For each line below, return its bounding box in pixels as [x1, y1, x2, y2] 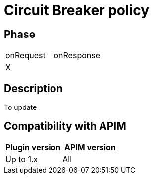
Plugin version [5, 142, 61, 152]
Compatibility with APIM [4, 120, 126, 133]
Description [4, 82, 63, 95]
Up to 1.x [5, 154, 38, 164]
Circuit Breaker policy [4, 2, 150, 19]
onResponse [53, 50, 100, 61]
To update [4, 103, 37, 112]
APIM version [64, 142, 116, 152]
